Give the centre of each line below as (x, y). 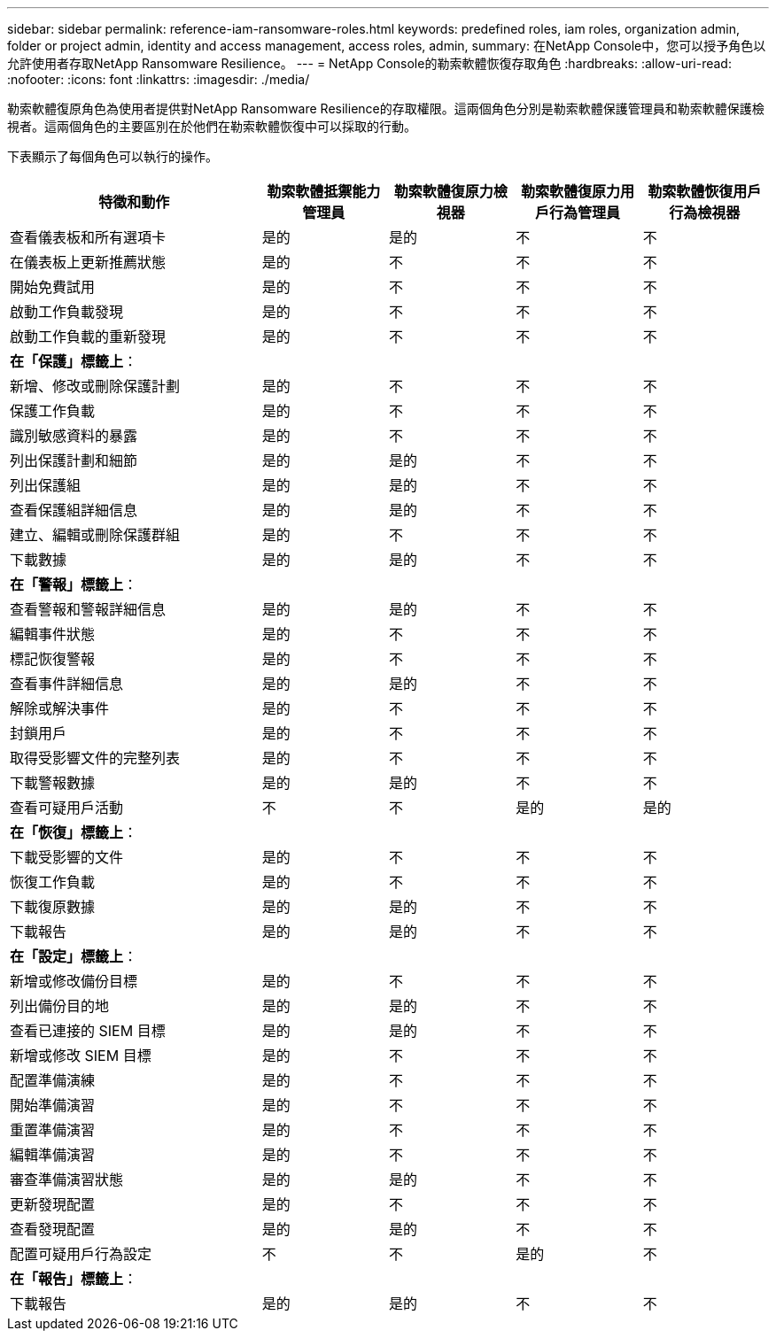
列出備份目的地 (60, 1006)
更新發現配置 (53, 1204)
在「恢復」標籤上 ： (74, 832)
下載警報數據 (53, 783)
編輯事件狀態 (53, 634)
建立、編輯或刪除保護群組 (95, 535)
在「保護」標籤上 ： (74, 361)
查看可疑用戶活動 (67, 808)
